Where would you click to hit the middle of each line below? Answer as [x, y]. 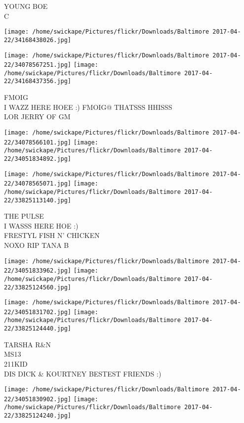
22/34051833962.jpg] [38, 271]
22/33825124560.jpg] [38, 287]
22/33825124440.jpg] [38, 329]
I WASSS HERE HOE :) [41, 225]
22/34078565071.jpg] [38, 184]
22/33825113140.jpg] [38, 200]
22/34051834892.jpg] [38, 159]
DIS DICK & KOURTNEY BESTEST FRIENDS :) [83, 373]
